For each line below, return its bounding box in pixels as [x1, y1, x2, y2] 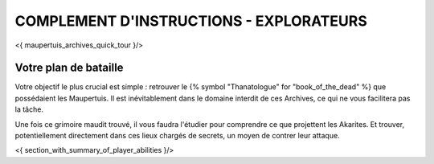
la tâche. [14, 105, 44, 114]
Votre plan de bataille [14, 61, 124, 75]
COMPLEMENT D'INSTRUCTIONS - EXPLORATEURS [14, 12, 367, 30]
